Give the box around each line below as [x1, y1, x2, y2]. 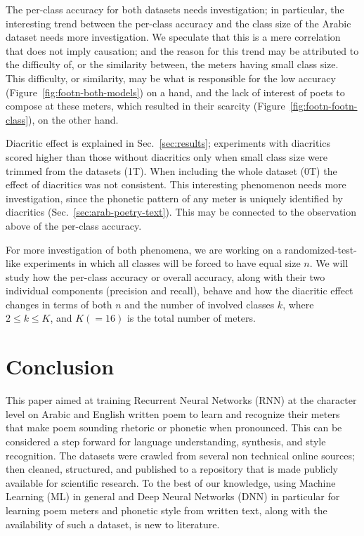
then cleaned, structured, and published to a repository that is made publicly [6, 462, 339, 476]
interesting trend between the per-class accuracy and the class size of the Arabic [6, 15, 351, 30]
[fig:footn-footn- [290, 98, 358, 113]
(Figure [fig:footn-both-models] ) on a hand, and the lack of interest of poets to [6, 84, 345, 99]
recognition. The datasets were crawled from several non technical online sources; [6, 447, 355, 462]
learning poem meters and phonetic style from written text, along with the [6, 502, 327, 517]
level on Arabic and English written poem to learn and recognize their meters [6, 406, 340, 421]
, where [282, 296, 314, 311]
